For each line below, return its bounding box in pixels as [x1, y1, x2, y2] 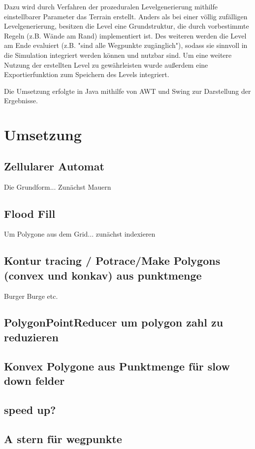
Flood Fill [4, 205, 56, 221]
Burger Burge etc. [4, 290, 58, 301]
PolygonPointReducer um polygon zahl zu [4, 315, 223, 330]
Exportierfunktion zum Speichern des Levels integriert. [4, 69, 169, 80]
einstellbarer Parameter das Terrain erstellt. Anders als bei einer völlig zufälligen [4, 11, 248, 21]
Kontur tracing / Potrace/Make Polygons [4, 253, 221, 268]
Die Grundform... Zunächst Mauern [4, 181, 111, 192]
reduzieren [4, 329, 59, 344]
